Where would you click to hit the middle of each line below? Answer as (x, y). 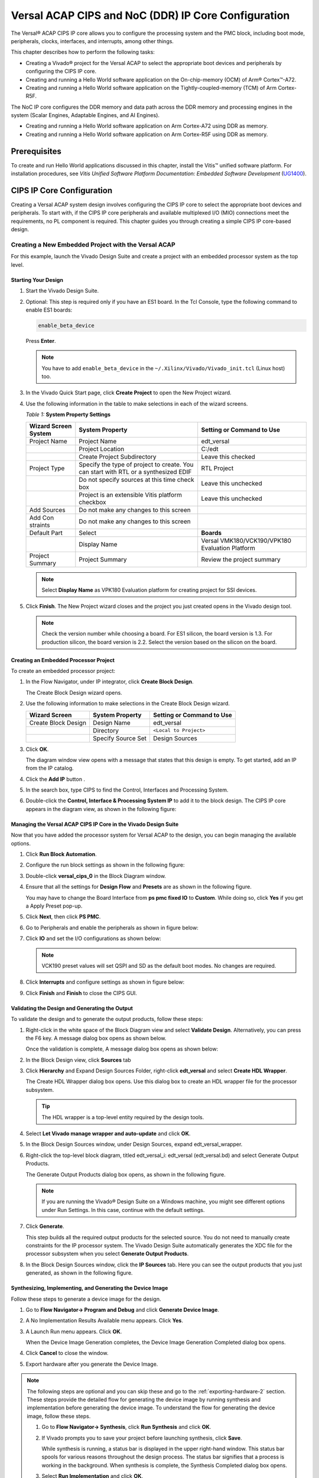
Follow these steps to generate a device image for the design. (86, 1299)
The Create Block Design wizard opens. (74, 692)
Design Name (112, 722)
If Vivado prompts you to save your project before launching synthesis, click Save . (142, 1438)
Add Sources (47, 510)
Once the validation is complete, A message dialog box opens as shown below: (122, 1049)
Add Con (42, 517)
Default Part (46, 533)
